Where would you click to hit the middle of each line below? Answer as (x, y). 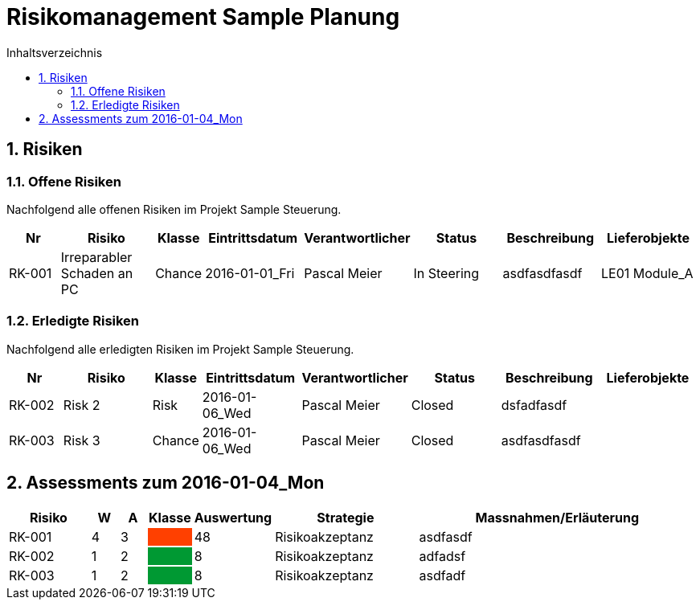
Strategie (346, 517)
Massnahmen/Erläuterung (557, 517)
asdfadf (442, 575)
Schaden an (97, 273)
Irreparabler (96, 257)
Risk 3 (82, 440)
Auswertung (233, 517)
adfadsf (442, 556)
